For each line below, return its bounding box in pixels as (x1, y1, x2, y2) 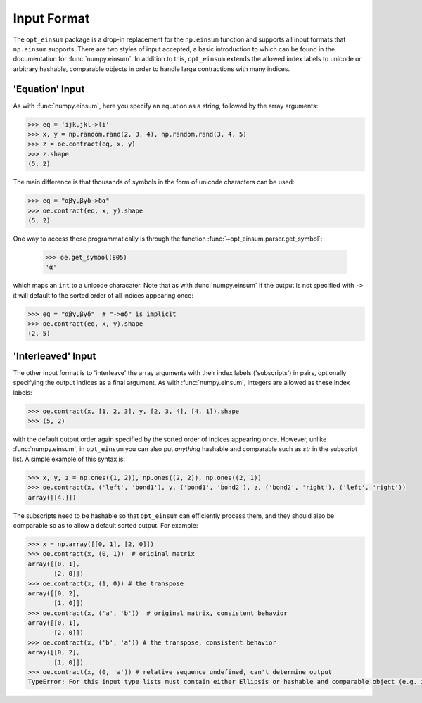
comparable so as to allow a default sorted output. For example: (13, 521, 198, 529)
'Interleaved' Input (13, 350, 96, 362)
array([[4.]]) (27, 493, 77, 501)
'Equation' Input (13, 83, 85, 95)
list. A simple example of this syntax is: (13, 455, 126, 463)
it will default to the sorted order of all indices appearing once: (13, 291, 193, 299)
